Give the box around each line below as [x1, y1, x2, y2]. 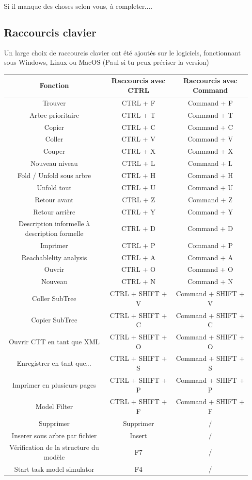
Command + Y [187, 206, 233, 216]
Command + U [187, 182, 233, 192]
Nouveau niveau [31, 158, 78, 168]
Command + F [188, 97, 233, 107]
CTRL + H [121, 170, 156, 180]
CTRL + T [121, 109, 156, 120]
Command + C [188, 122, 233, 132]
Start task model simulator [14, 463, 94, 474]
